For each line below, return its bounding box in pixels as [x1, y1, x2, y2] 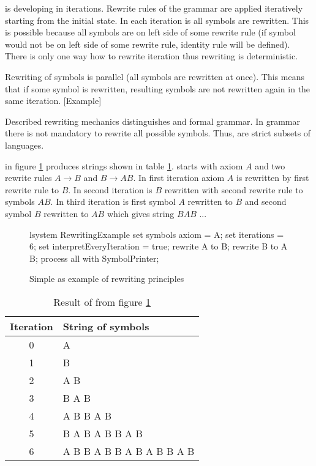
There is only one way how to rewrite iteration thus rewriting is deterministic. [5, 50, 298, 62]
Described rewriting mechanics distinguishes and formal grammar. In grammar [5, 114, 300, 127]
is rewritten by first [236, 171, 309, 184]
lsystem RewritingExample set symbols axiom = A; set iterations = [29, 227, 284, 240]
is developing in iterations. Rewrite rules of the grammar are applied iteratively [5, 2, 303, 14]
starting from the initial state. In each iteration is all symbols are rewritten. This [5, 13, 309, 26]
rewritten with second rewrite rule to [164, 183, 303, 196]
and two [255, 159, 285, 172]
